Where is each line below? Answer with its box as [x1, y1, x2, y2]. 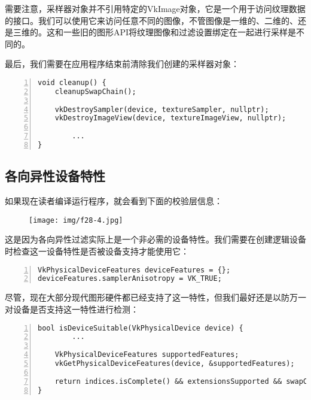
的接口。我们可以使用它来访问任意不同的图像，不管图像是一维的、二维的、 [5, 14, 298, 26]
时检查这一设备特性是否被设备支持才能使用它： [5, 245, 189, 257]
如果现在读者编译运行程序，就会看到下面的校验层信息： [5, 195, 222, 207]
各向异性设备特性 [5, 166, 105, 185]
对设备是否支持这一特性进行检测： [5, 302, 139, 315]
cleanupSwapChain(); [54, 87, 136, 96]
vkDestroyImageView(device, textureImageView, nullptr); [54, 114, 286, 123]
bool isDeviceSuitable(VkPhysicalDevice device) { [38, 323, 243, 332]
